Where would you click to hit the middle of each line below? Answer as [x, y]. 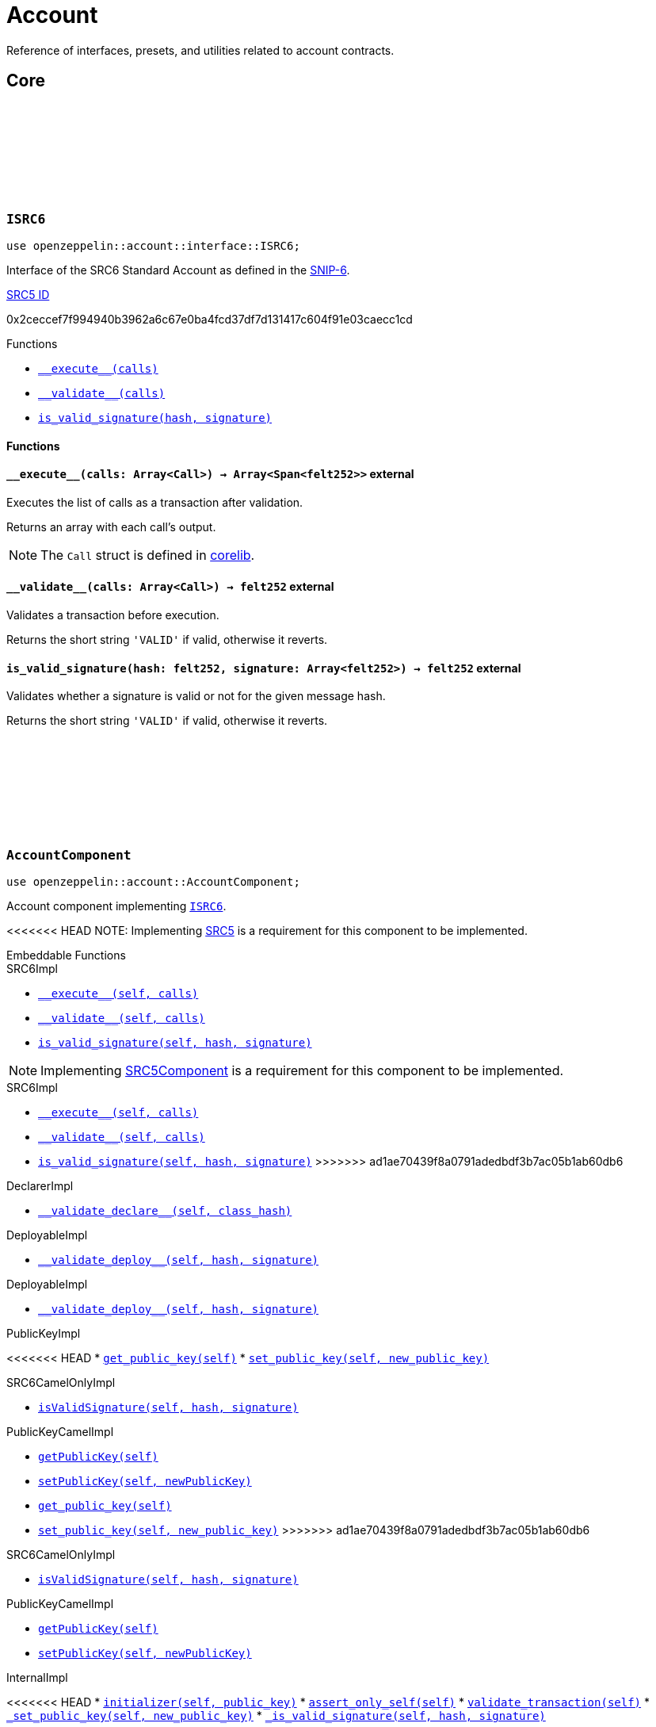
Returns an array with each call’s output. [111, 527]
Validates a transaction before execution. [113, 615]
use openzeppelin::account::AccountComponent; [153, 881]
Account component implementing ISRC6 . [116, 906]
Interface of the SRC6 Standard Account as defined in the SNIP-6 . [178, 270]
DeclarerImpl [40, 1185]
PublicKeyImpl [44, 1333]
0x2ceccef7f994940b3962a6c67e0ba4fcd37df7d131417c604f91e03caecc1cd [210, 319]
